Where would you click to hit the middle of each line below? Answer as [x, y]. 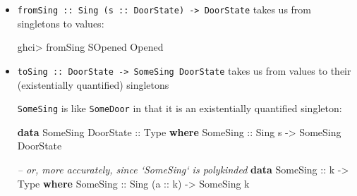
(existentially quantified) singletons [93, 84]
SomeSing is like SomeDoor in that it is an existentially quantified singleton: [180, 108]
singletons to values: [61, 23]
